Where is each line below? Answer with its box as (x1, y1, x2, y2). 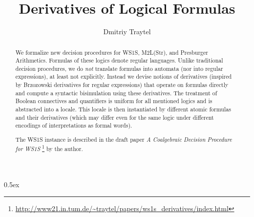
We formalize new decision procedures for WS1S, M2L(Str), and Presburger (15, 48, 209, 56)
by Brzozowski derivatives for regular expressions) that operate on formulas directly (15, 81, 229, 89)
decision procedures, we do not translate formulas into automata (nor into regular (15, 64, 223, 72)
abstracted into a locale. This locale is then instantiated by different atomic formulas (15, 105, 231, 113)
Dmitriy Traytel (103, 26, 151, 37)
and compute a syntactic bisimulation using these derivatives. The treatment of (15, 88, 217, 97)
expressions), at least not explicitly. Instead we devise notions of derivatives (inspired (15, 72, 232, 81)
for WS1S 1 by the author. (15, 143, 83, 152)
